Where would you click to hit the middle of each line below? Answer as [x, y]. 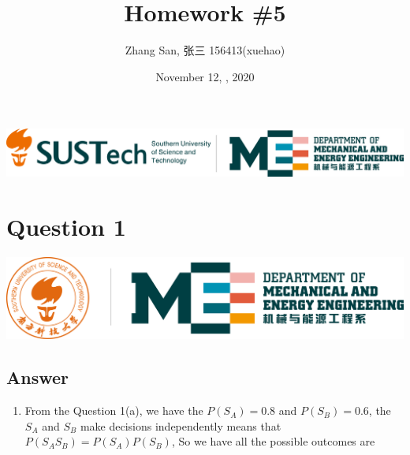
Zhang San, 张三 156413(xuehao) [205, 50]
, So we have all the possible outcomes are [273, 441]
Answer [38, 377]
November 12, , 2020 [205, 76]
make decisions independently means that [181, 425]
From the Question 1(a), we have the [114, 410]
